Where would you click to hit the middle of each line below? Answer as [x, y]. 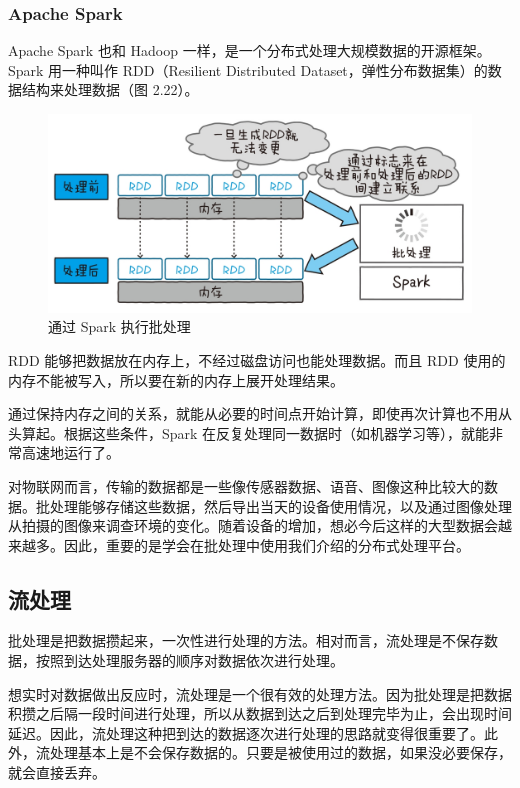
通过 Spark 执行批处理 [119, 326]
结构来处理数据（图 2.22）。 [110, 89]
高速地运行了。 [70, 452]
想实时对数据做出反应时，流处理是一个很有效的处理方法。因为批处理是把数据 [260, 693]
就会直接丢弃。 [57, 772]
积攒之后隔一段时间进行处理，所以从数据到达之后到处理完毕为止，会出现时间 [260, 713]
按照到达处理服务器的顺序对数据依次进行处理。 [189, 660]
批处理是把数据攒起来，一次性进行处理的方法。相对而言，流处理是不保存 [246, 640]
